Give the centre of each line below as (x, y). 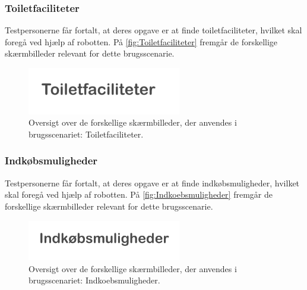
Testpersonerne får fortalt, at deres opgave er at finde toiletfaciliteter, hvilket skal (153, 30)
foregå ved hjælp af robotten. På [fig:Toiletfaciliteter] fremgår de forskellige (141, 41)
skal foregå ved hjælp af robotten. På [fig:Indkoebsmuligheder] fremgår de (139, 194)
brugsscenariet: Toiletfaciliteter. (86, 134)
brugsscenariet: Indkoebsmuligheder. (94, 280)
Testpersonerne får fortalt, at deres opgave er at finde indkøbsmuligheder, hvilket (152, 183)
